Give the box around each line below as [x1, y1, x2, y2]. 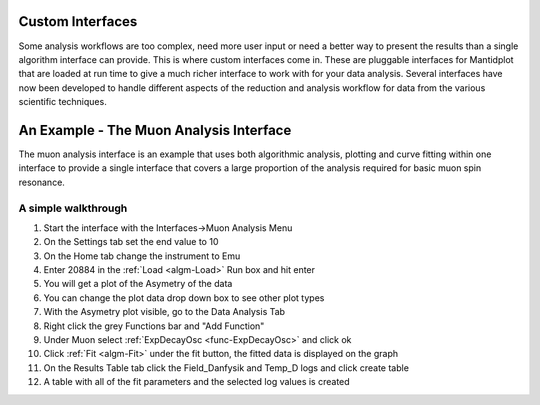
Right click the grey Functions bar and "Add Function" [43, 320, 265, 332]
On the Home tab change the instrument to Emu [43, 250, 241, 262]
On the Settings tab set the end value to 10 [43, 236, 219, 248]
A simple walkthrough [18, 201, 128, 215]
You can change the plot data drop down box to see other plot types [43, 291, 325, 304]
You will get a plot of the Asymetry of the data [43, 278, 233, 290]
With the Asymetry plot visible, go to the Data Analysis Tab [43, 306, 285, 318]
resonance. [18, 176, 65, 188]
